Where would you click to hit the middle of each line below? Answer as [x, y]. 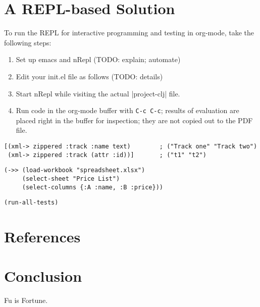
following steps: [28, 42]
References [42, 237]
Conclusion [43, 276]
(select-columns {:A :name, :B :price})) [92, 187]
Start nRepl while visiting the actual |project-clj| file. [98, 93]
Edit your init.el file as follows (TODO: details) [89, 76]
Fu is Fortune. [26, 300]
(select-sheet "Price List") [71, 178]
